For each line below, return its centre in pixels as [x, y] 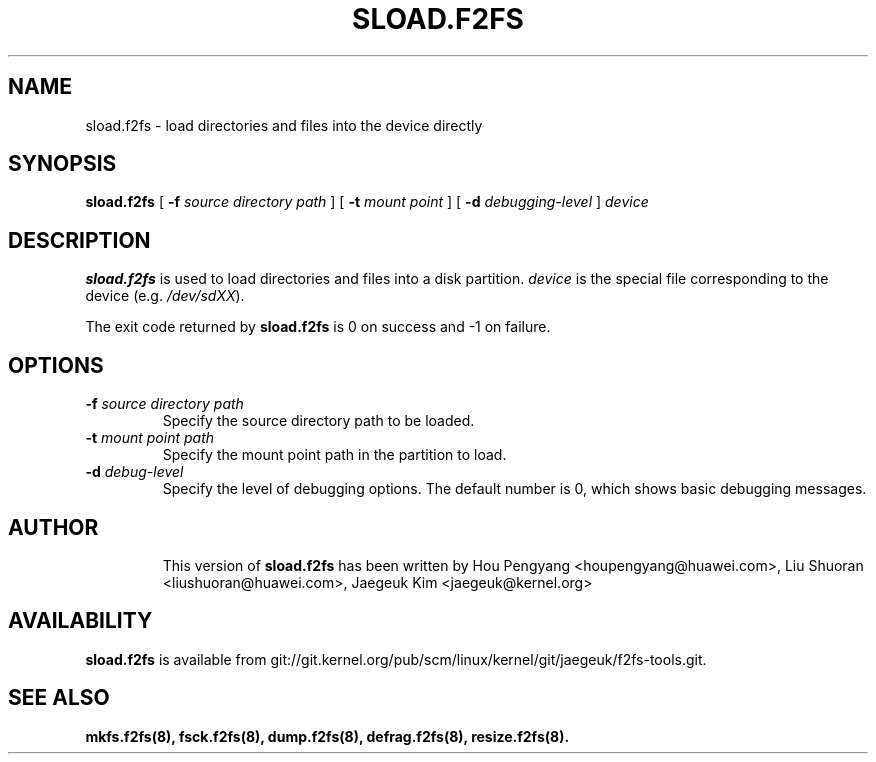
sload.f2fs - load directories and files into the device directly [284, 125]
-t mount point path [150, 438]
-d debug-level [134, 472]
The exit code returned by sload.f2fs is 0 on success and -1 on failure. [318, 327]
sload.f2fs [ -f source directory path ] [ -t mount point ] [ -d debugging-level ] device [367, 202]
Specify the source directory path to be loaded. [318, 421]
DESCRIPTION [79, 240]
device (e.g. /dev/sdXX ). [165, 296]
